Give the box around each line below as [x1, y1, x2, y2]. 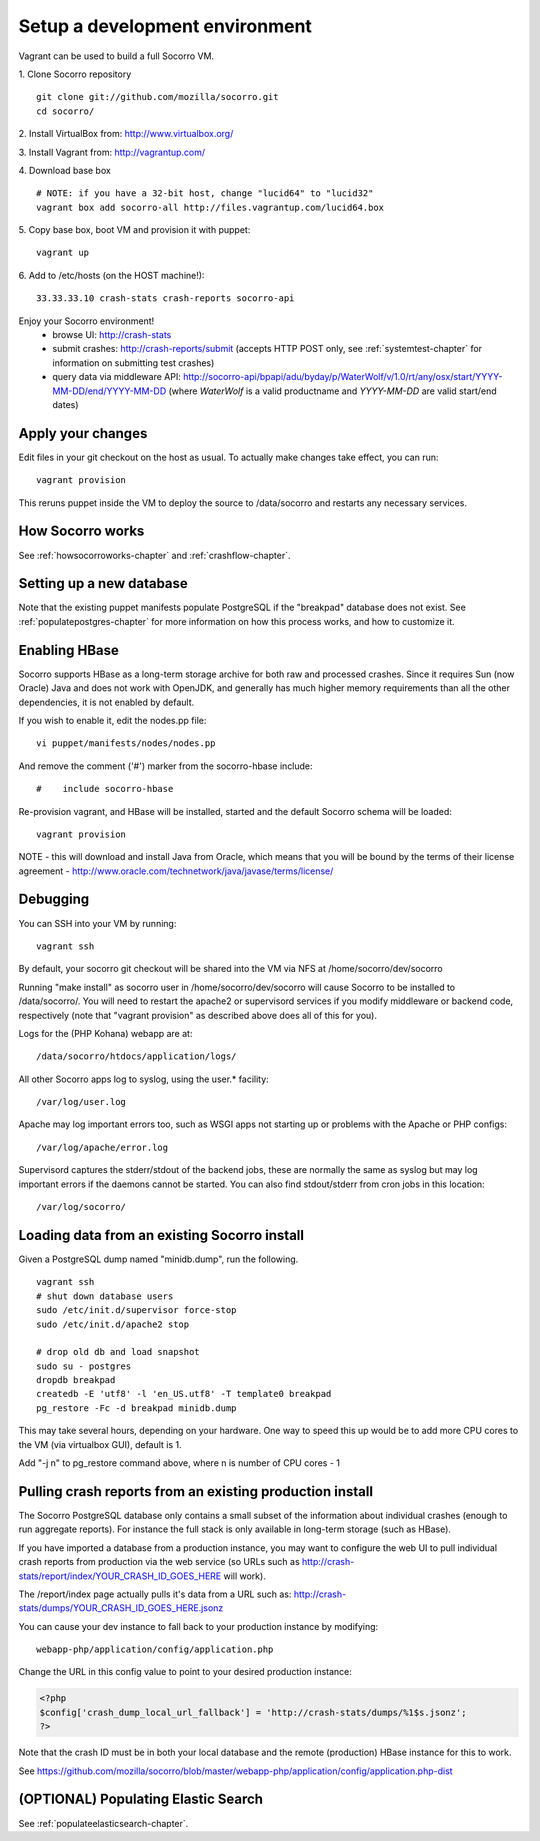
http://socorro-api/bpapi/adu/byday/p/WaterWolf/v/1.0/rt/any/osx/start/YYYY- [183, 371, 503, 383]
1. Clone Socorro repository [18, 68, 132, 80]
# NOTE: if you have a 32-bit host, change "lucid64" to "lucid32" [36, 188, 374, 199]
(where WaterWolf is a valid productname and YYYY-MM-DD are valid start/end [168, 385, 497, 397]
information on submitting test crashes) [52, 356, 215, 369]
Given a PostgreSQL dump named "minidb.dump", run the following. [18, 1253, 299, 1265]
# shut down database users [36, 1290, 174, 1302]
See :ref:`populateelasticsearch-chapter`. [18, 1817, 189, 1829]
